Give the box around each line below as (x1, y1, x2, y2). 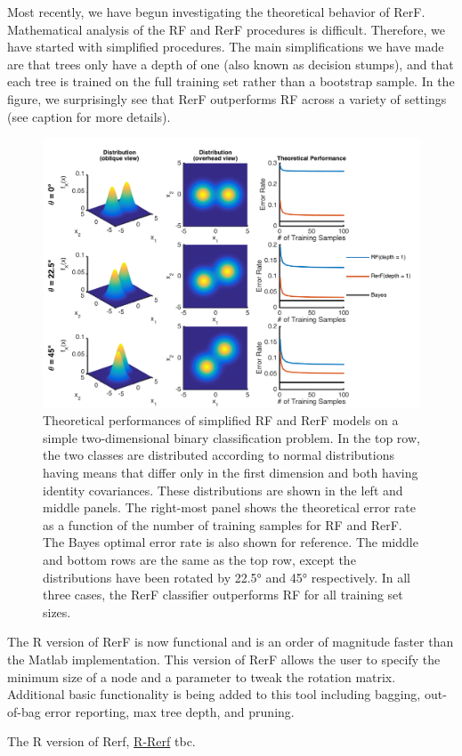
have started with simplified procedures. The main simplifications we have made (7, 37, 444, 56)
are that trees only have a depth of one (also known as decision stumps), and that (7, 54, 454, 73)
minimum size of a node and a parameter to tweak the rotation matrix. (7, 667, 396, 686)
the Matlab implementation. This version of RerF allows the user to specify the (7, 649, 441, 668)
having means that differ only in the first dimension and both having (43, 463, 418, 482)
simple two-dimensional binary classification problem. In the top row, (43, 428, 420, 446)
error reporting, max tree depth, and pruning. (45, 702, 295, 720)
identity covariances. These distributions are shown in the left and (43, 480, 403, 499)
